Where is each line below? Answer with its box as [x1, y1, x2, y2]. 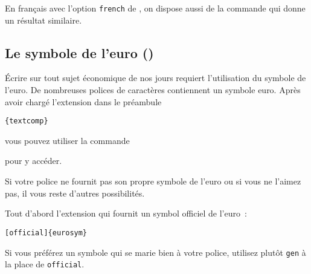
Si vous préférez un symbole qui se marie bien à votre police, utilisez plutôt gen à [5, 246, 306, 258]
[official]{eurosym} [5, 228, 88, 237]
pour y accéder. [5, 154, 62, 167]
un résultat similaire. [5, 13, 82, 26]
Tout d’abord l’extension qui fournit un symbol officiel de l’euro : [5, 207, 247, 220]
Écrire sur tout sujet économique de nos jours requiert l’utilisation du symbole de [5, 71, 306, 84]
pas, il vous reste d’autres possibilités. [5, 186, 145, 199]
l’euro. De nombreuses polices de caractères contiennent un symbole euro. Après [5, 83, 301, 96]
